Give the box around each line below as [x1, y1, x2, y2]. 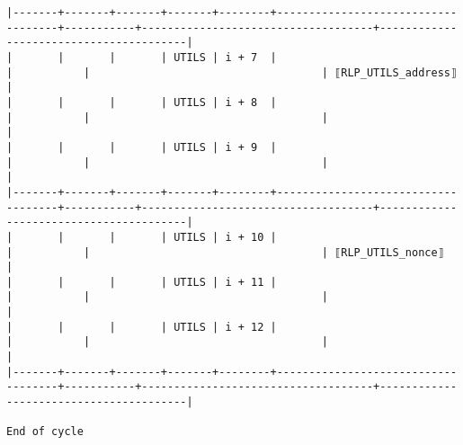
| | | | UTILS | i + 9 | [6, 140, 277, 154]
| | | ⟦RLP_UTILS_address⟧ [6, 66, 458, 79]
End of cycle [6, 425, 84, 439]
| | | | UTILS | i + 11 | [6, 275, 277, 289]
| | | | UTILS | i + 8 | [6, 95, 277, 109]
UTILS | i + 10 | [174, 230, 277, 244]
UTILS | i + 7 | [174, 50, 277, 64]
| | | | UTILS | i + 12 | [6, 320, 277, 334]
